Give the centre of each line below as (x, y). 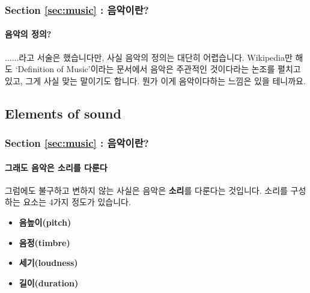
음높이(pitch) (45, 222)
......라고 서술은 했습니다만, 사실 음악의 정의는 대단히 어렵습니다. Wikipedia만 (149, 57)
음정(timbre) (44, 242)
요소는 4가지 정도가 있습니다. (77, 202)
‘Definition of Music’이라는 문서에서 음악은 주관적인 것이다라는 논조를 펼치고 (158, 69)
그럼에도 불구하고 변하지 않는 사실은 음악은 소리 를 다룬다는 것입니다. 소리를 (146, 190)
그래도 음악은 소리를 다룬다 (56, 167)
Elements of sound (63, 113)
